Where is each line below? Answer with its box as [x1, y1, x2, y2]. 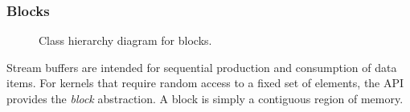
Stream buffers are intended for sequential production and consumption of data [6, 58, 397, 75]
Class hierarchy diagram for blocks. [39, 32, 212, 49]
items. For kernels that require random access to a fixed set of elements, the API [6, 74, 404, 91]
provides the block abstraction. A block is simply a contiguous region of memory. [6, 90, 404, 106]
